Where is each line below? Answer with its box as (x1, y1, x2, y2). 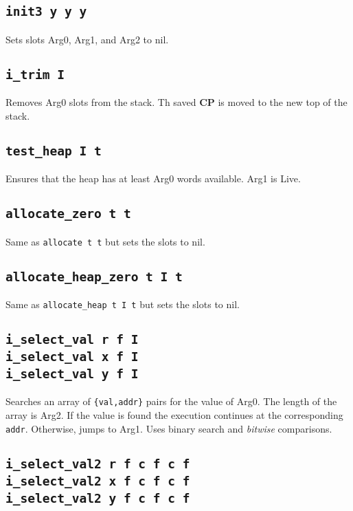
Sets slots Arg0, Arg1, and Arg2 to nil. (5, 32, 169, 46)
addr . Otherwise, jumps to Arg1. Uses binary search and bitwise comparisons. (5, 421, 332, 435)
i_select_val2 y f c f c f (5, 490, 190, 505)
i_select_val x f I (5, 349, 139, 364)
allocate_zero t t (5, 206, 131, 221)
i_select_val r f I (5, 331, 139, 347)
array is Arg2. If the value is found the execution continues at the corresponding (5, 407, 343, 422)
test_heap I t (5, 143, 102, 158)
